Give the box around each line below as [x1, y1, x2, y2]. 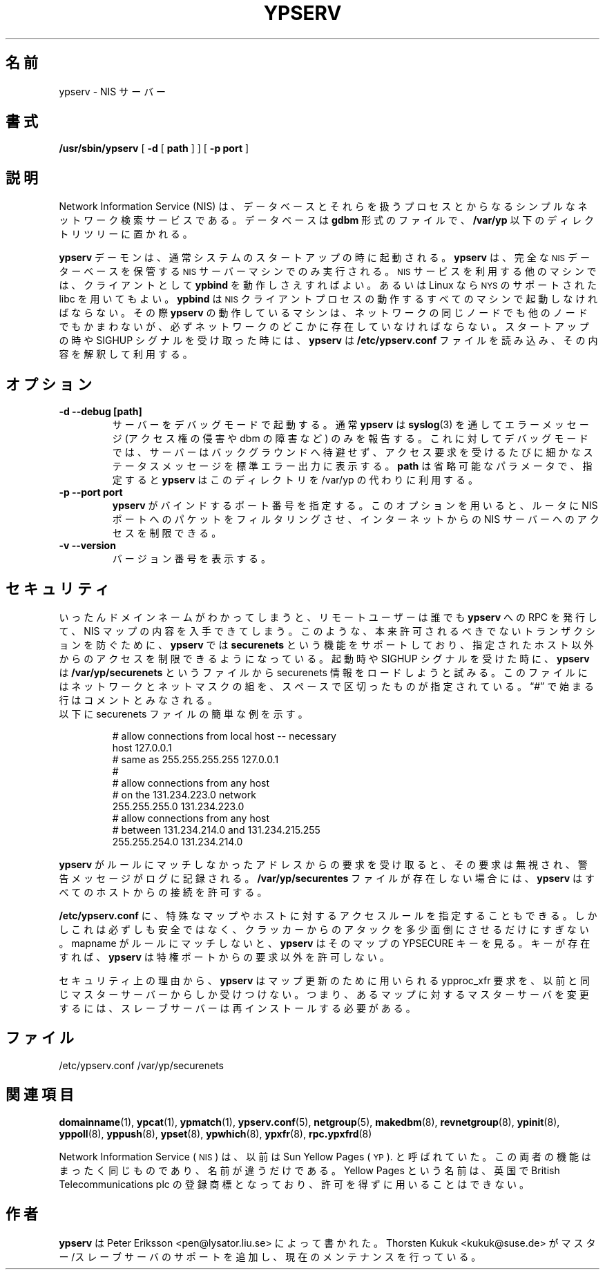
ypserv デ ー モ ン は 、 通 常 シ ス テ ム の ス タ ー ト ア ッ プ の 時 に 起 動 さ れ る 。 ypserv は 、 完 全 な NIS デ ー [59, 251, 590, 264]
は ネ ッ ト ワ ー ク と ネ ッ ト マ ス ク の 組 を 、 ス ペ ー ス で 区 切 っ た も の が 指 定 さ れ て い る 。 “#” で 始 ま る [59, 680, 594, 692]
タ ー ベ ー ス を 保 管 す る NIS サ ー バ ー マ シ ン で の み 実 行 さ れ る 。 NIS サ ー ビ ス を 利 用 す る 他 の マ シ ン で [59, 265, 597, 278]
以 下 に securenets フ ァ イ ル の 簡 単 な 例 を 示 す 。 [59, 707, 308, 720]
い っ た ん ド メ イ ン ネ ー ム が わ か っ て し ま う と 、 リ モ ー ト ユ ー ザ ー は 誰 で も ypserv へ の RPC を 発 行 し [59, 611, 597, 623]
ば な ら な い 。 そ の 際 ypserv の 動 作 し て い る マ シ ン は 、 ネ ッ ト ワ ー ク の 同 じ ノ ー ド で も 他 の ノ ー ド [59, 307, 588, 319]
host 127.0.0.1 [112, 741, 172, 754]
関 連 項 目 [6, 1086, 74, 1104]
